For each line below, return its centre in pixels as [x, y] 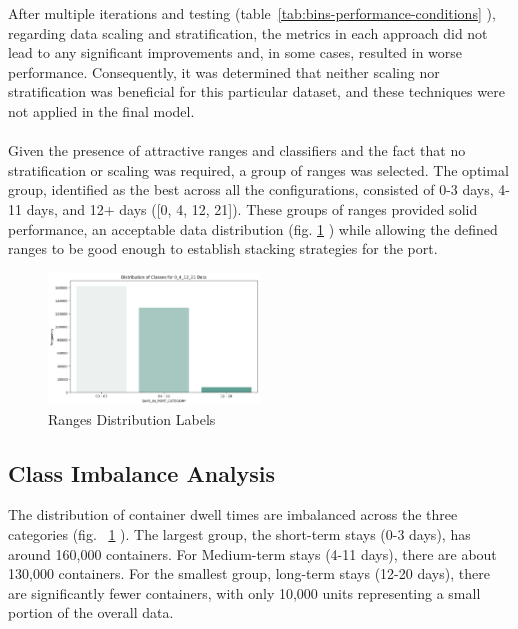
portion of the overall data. [91, 612]
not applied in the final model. [101, 110]
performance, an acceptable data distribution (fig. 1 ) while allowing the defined [253, 228]
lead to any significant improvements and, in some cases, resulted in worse [235, 52]
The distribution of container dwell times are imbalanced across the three [233, 514]
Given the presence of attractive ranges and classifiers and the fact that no [237, 150]
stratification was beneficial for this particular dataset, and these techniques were [256, 91]
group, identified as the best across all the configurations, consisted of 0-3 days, [251, 189]
